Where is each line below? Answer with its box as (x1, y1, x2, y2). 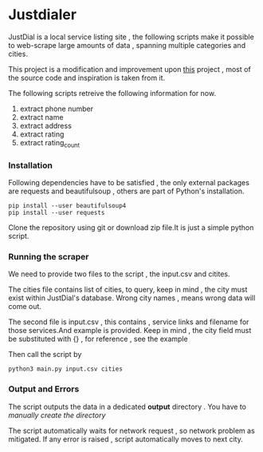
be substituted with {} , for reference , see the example (8, 334, 189, 344)
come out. (8, 302, 42, 311)
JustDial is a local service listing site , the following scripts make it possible (8, 32, 255, 42)
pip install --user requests (8, 209, 105, 217)
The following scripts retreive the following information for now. (8, 88, 217, 97)
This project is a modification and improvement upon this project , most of (8, 64, 251, 73)
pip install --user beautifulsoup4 (8, 202, 127, 210)
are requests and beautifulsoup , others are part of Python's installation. (8, 186, 245, 196)
